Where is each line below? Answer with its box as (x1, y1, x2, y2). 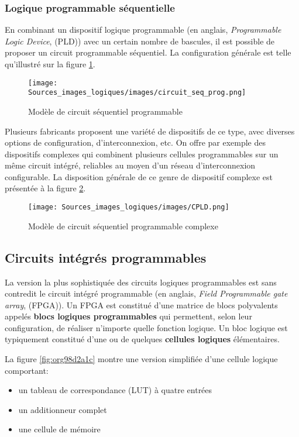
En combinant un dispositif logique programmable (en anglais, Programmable (5, 23, 281, 36)
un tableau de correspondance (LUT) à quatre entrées (18, 384, 212, 396)
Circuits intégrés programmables (5, 248, 207, 266)
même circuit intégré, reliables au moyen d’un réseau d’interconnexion (5, 159, 256, 171)
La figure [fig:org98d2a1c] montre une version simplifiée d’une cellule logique (5, 353, 278, 365)
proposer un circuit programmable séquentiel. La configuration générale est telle (5, 46, 291, 59)
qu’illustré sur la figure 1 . (5, 58, 95, 70)
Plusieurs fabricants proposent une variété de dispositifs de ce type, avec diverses (5, 125, 295, 137)
